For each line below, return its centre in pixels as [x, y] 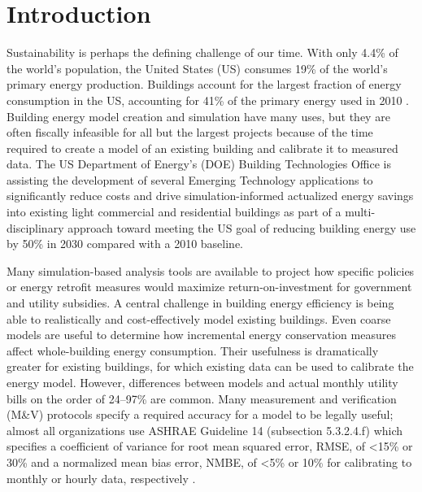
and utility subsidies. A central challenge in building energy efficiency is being [200, 303]
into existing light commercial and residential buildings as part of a [174, 212]
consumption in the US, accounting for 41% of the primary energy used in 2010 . [208, 100]
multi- [360, 212]
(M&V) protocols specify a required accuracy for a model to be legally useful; [200, 414]
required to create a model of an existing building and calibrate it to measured [202, 148]
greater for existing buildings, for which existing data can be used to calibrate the [210, 366]
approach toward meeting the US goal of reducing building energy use [242, 227]
